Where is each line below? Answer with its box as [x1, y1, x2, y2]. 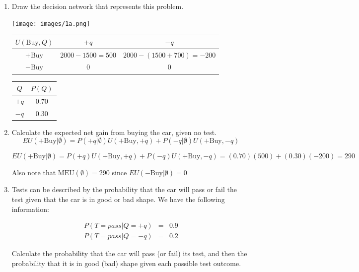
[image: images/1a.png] [11, 20, 90, 27]
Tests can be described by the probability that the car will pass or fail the [11, 184, 237, 195]
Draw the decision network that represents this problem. [11, 1, 184, 11]
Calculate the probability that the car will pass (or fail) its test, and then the [11, 248, 247, 259]
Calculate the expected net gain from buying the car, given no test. [11, 127, 217, 137]
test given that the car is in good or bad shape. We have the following [11, 194, 225, 204]
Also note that [11, 167, 56, 178]
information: [11, 204, 49, 214]
